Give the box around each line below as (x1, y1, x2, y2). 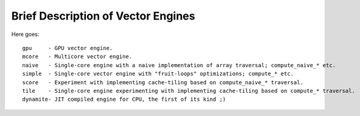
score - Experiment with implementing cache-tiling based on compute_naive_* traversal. (22, 79, 304, 85)
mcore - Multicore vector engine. (22, 53, 132, 60)
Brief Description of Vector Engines (11, 9, 196, 23)
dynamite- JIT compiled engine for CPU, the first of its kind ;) (22, 96, 226, 103)
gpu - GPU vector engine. (22, 45, 113, 51)
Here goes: (11, 31, 40, 38)
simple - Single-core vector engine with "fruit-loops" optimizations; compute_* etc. (22, 70, 294, 78)
